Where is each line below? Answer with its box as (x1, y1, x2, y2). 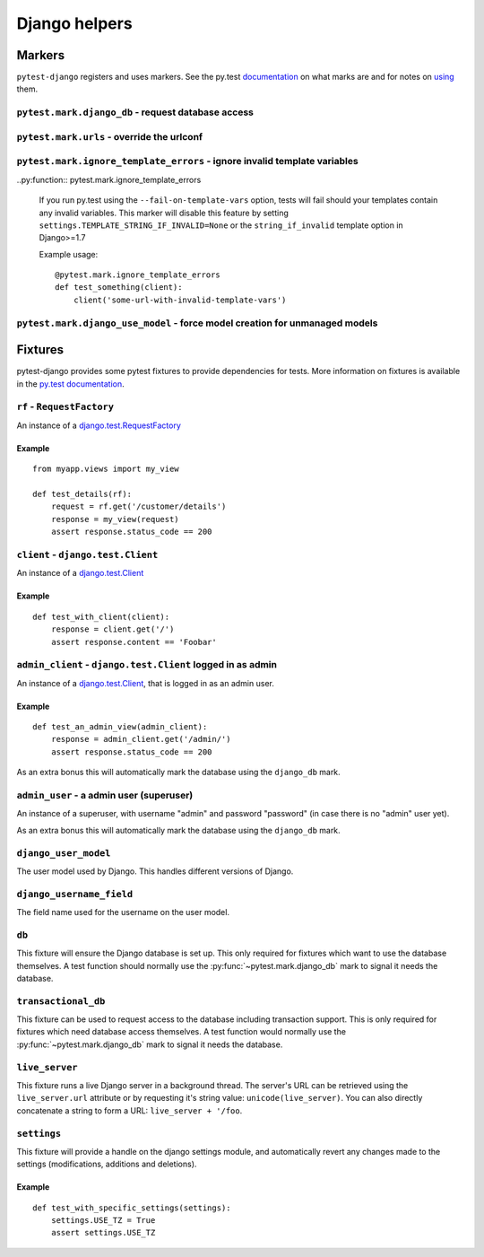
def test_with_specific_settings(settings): (32, 1202, 232, 1213)
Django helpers (16, 13, 134, 33)
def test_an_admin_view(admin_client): (32, 722, 208, 732)
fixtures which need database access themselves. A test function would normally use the (16, 1026, 347, 1037)
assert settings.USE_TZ (50, 1227, 156, 1238)
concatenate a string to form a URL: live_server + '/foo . (16, 1104, 243, 1116)
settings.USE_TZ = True (50, 1216, 156, 1226)
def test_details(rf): (32, 489, 133, 500)
